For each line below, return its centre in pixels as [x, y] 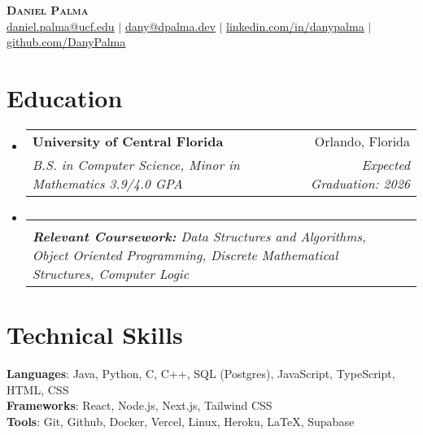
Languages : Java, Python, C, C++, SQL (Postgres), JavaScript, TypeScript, [201, 374]
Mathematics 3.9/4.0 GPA [107, 183]
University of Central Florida [128, 141]
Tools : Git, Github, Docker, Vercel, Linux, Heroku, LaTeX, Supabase [181, 421]
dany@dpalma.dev [170, 26]
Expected [386, 164]
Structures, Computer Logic [111, 273]
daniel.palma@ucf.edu [61, 26]
